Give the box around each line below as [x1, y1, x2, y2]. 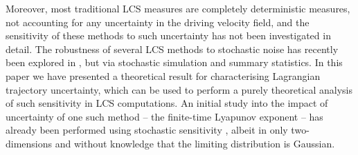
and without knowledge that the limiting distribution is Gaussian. [55, 136, 335, 150]
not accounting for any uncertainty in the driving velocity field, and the [6, 14, 310, 29]
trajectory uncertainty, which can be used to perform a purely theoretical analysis [6, 82, 353, 96]
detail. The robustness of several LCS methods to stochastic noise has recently [6, 41, 339, 56]
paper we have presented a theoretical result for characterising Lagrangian [6, 68, 321, 83]
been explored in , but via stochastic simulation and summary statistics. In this [6, 55, 343, 70]
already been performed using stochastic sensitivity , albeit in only [6, 123, 288, 137]
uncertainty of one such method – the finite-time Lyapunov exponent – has [6, 109, 323, 123]
